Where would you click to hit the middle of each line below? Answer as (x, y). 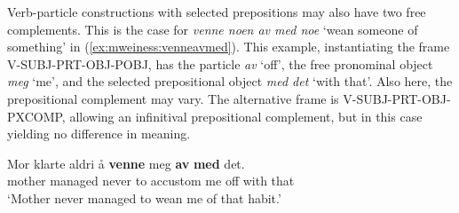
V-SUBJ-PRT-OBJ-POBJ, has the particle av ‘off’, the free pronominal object (220, 63)
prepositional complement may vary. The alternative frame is (173, 98)
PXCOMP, (36, 116)
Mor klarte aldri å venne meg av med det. (126, 163)
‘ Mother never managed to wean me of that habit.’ (144, 197)
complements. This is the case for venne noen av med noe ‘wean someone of (213, 29)
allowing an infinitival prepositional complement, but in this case (246, 116)
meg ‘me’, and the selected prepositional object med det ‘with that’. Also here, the (230, 81)
